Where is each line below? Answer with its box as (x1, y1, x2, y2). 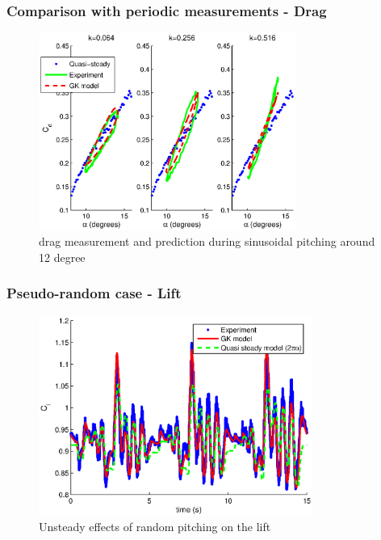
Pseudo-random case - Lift (6, 283, 182, 303)
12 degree (39, 248, 86, 265)
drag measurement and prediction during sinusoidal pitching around (39, 233, 375, 250)
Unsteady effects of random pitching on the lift (39, 518, 271, 535)
